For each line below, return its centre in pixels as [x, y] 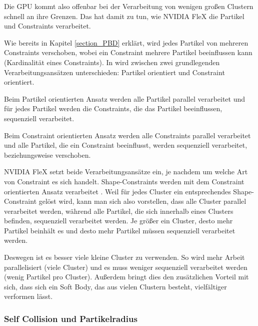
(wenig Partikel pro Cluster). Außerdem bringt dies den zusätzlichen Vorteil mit [126, 277]
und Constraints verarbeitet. [47, 26]
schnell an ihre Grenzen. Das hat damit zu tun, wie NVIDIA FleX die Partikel [124, 16]
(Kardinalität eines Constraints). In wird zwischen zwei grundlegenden [112, 62]
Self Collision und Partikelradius [71, 318]
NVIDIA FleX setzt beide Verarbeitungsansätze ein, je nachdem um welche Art [126, 172]
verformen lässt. [28, 296]
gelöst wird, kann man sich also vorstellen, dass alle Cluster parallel [142, 201]
